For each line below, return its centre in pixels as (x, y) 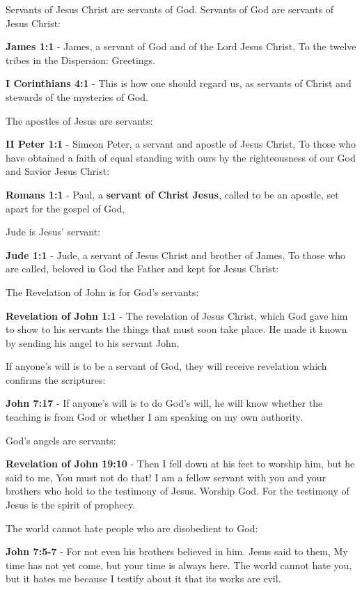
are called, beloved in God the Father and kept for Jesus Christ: (142, 269)
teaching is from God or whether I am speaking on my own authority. (154, 417)
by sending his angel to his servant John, (93, 342)
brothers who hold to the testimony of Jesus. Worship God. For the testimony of (178, 491)
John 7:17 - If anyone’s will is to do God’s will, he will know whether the (164, 403)
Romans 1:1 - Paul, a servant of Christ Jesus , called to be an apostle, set (172, 194)
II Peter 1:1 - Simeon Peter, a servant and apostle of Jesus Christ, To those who (181, 144)
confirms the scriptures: (56, 379)
